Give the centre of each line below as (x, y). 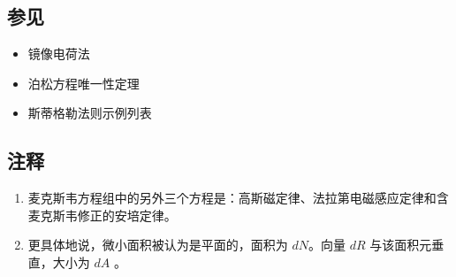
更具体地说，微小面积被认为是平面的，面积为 (158, 245)
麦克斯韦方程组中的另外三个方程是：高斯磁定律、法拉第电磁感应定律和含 (238, 198)
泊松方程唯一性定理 (84, 83)
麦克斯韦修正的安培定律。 (102, 215)
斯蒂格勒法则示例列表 (90, 113)
